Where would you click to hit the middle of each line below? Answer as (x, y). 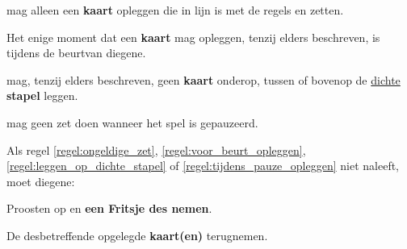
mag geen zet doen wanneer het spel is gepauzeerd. (132, 122)
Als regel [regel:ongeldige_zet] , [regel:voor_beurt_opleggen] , (156, 149)
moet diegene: (41, 181)
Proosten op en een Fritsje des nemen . (109, 208)
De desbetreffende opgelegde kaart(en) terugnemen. (137, 235)
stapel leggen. (42, 95)
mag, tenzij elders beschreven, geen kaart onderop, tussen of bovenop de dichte (203, 79)
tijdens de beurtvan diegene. (76, 53)
